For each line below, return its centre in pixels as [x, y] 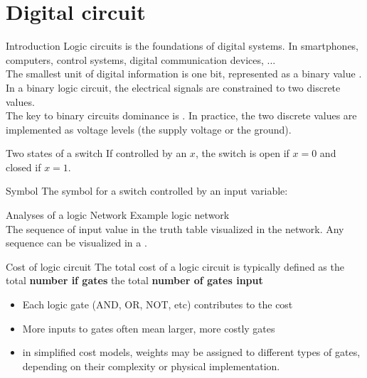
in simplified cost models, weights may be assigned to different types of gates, [191, 352]
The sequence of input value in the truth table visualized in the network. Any [175, 228]
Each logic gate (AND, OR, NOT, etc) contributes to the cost [158, 304]
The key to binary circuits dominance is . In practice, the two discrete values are [181, 115]
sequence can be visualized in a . [76, 243]
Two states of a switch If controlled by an [96, 153]
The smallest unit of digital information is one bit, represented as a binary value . [184, 74]
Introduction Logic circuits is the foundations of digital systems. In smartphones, [182, 46]
